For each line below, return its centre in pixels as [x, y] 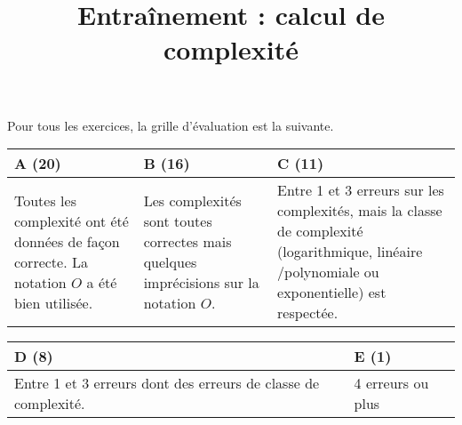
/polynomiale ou [328, 272]
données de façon [67, 241]
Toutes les [45, 200]
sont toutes [178, 221]
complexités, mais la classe [360, 211]
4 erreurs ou [391, 383]
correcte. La [51, 261]
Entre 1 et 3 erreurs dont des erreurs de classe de [167, 383]
